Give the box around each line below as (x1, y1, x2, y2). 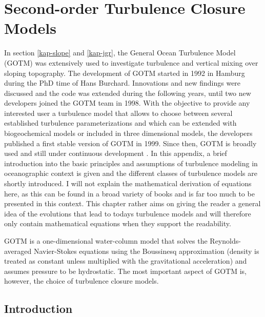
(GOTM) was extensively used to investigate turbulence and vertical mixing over (4, 57, 258, 68)
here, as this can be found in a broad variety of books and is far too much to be (4, 188, 255, 199)
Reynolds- (210, 235, 241, 246)
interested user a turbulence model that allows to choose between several (4, 107, 233, 118)
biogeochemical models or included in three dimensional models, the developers (4, 128, 253, 138)
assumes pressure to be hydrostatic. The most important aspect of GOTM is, (4, 265, 247, 276)
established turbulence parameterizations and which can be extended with (4, 117, 237, 128)
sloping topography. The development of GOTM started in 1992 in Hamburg (4, 67, 245, 78)
